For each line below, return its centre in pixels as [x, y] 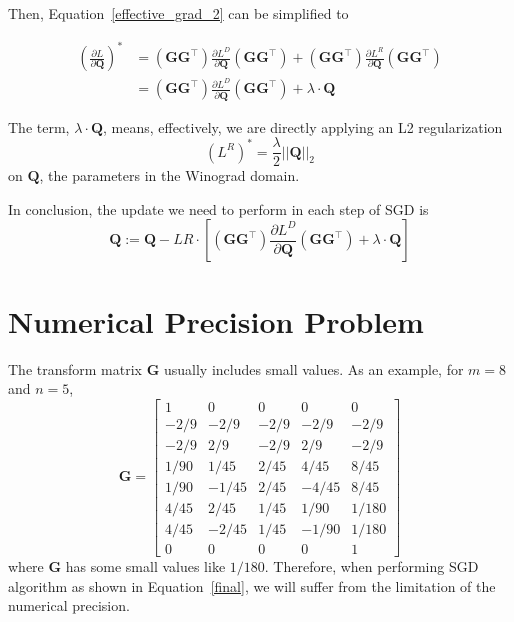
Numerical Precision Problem [216, 320]
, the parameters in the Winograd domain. [169, 175]
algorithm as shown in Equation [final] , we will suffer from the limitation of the [252, 585]
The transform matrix [75, 368]
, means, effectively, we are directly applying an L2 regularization [302, 126]
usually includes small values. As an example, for [313, 368]
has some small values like [145, 565]
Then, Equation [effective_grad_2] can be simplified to [178, 13]
